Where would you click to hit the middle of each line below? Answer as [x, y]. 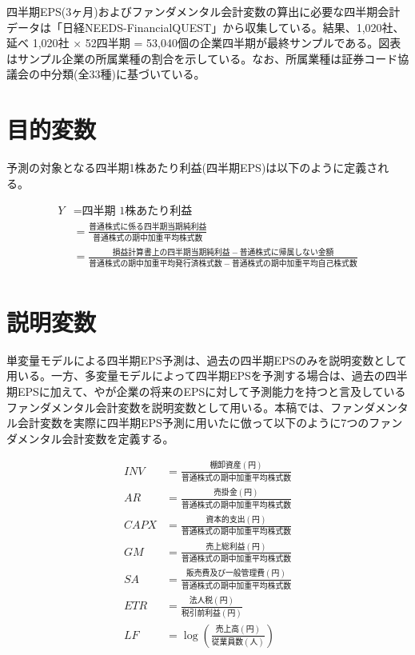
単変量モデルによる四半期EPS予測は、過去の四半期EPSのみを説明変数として [207, 359]
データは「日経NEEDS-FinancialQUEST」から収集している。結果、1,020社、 [206, 27]
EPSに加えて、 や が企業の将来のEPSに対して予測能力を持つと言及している [211, 391]
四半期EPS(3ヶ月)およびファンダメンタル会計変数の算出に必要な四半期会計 [204, 11]
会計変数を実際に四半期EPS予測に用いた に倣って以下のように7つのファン [210, 423]
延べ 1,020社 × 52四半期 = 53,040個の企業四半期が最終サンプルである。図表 [204, 43]
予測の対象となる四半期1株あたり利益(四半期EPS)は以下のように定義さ [192, 168]
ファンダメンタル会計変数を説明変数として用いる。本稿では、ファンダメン [202, 407]
